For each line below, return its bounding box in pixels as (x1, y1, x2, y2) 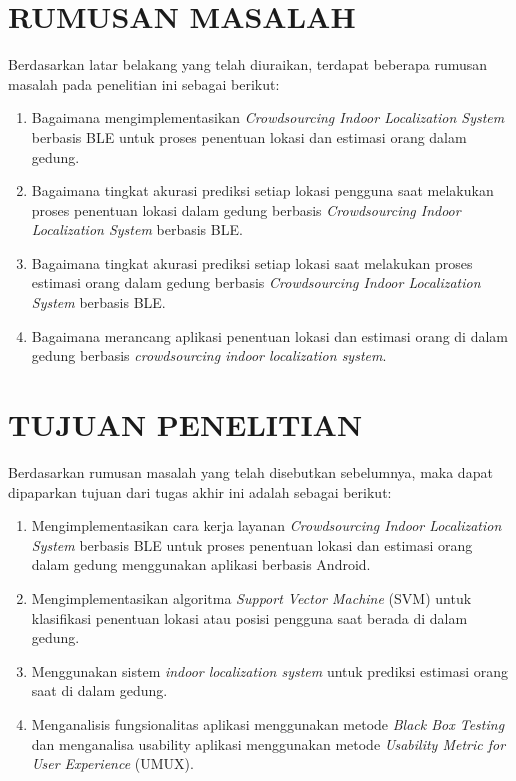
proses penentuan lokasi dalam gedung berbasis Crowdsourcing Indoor (31, 199, 461, 220)
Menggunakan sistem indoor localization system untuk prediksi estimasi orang (31, 660, 509, 681)
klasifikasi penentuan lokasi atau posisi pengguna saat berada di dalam (31, 607, 468, 628)
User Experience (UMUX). (31, 753, 194, 774)
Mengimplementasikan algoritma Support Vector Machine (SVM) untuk (31, 587, 472, 608)
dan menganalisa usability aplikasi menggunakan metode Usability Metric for (31, 733, 506, 754)
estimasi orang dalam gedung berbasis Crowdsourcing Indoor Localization (31, 272, 481, 293)
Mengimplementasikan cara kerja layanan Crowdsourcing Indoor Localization (31, 515, 502, 536)
